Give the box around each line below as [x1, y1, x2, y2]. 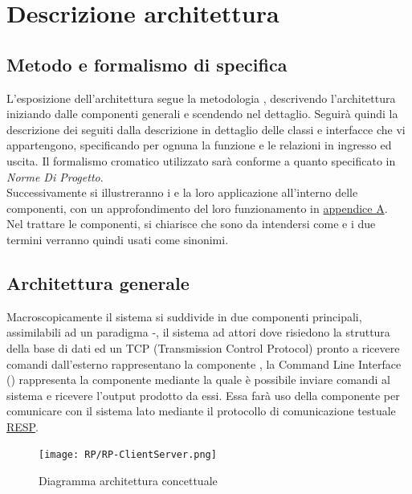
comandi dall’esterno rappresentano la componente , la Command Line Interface [6, 355, 402, 372]
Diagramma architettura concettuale [39, 472, 218, 489]
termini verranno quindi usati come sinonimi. [6, 231, 229, 247]
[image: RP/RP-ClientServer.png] [39, 449, 217, 461]
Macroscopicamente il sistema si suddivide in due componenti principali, [6, 308, 362, 325]
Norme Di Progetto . [6, 168, 104, 185]
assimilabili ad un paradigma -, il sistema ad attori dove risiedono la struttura [6, 324, 390, 341]
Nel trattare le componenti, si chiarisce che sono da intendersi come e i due [6, 215, 376, 232]
